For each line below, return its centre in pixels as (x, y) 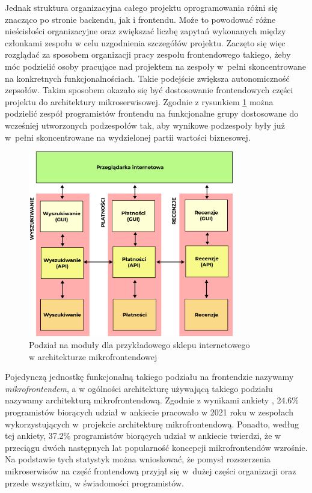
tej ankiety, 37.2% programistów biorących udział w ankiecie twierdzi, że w (143, 436)
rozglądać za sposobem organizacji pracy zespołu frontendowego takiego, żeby (148, 54)
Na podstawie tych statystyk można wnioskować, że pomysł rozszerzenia (138, 459)
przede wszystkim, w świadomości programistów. (94, 482)
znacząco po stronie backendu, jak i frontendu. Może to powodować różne (140, 19)
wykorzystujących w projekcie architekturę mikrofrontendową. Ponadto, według (152, 424)
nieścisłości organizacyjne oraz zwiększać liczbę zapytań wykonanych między (145, 31)
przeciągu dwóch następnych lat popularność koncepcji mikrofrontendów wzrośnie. (156, 447)
